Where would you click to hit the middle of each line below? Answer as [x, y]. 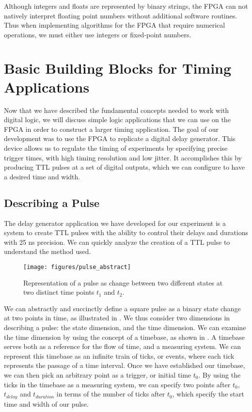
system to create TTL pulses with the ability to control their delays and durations [126, 232]
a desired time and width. [42, 176]
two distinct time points [59, 292]
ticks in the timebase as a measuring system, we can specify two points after [117, 384]
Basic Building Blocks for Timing [118, 68]
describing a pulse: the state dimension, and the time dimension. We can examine [125, 327]
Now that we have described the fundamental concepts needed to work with [117, 110]
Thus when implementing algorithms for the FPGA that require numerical [115, 25]
